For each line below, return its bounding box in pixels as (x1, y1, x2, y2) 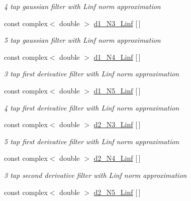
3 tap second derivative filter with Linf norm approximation (4, 169, 187, 180)
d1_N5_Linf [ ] (93, 85, 141, 95)
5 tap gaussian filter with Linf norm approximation (4, 35, 161, 45)
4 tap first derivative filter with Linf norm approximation (4, 102, 179, 113)
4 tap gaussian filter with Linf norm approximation (4, 1, 161, 11)
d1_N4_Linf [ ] (93, 51, 141, 62)
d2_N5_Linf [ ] (93, 186, 141, 197)
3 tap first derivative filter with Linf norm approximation (4, 68, 179, 79)
